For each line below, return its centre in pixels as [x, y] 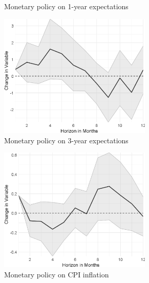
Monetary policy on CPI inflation [57, 274]
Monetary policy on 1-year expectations [66, 6]
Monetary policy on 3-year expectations [66, 140]
